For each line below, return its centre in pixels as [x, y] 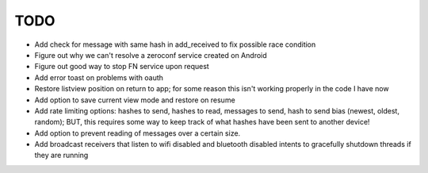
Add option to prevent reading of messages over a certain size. [138, 133]
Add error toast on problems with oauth [99, 77]
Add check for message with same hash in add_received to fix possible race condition [175, 44]
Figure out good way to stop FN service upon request [122, 67]
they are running [61, 156]
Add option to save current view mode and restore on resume [135, 100]
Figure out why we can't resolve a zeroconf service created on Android [151, 55]
